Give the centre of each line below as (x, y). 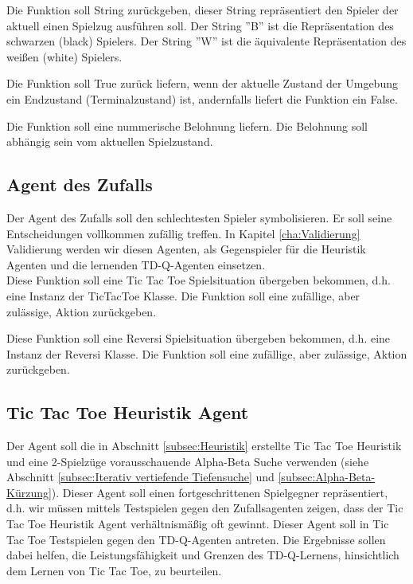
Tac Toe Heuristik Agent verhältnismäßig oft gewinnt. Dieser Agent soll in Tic (198, 524)
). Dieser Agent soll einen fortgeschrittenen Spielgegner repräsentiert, (220, 492)
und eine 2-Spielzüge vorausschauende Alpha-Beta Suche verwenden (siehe (188, 461)
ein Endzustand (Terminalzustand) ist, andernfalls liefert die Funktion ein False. (202, 98)
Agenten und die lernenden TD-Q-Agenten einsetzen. (136, 264)
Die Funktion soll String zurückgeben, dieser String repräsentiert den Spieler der (203, 10)
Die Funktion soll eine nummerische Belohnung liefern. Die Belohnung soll (187, 125)
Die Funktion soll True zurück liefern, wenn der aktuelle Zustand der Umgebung (202, 83)
